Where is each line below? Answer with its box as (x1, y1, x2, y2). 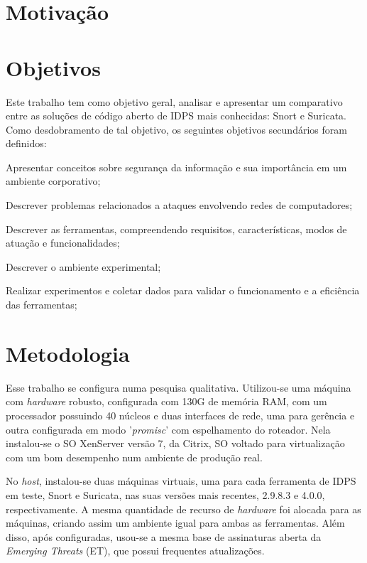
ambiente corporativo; (6, 173, 101, 188)
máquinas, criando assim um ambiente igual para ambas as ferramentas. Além (6, 515, 345, 530)
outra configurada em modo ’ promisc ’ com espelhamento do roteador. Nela (6, 422, 331, 436)
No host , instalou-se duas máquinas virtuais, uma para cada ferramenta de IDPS (6, 473, 356, 488)
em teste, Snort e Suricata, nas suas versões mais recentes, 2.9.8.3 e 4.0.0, (6, 487, 325, 502)
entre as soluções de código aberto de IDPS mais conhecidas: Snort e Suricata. (6, 108, 347, 123)
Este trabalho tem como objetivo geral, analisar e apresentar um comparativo (6, 94, 343, 109)
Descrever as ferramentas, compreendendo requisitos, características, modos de (6, 221, 347, 236)
